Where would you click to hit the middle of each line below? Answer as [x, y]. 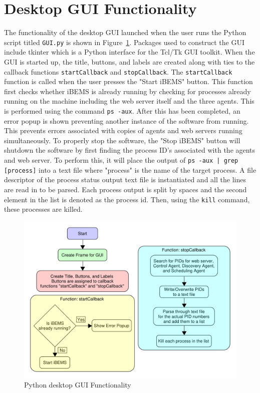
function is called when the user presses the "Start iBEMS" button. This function [128, 81]
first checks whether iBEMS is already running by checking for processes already [127, 91]
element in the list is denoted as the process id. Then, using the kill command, [127, 199]
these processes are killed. [43, 209]
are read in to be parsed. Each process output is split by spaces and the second [125, 189]
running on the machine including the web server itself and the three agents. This [129, 101]
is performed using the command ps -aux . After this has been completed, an [122, 111]
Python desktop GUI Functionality [78, 385]
